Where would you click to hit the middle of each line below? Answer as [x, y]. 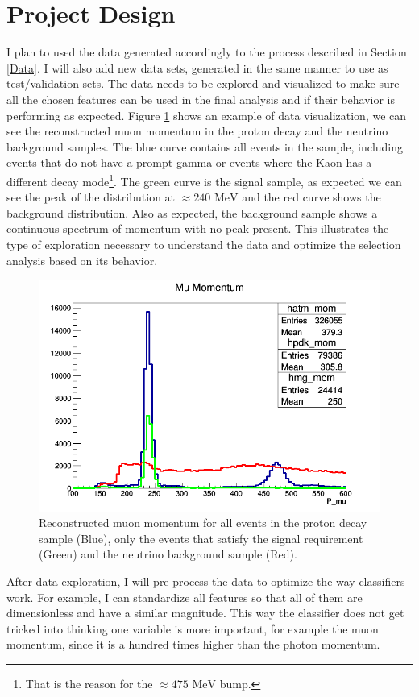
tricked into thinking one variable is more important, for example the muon [193, 628]
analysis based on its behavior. [82, 260]
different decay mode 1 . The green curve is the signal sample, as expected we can [204, 180]
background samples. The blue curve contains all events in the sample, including [205, 146]
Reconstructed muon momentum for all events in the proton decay [203, 523]
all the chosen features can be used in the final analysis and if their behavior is [201, 99]
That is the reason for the [89, 683]
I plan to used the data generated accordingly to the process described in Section [207, 52]
